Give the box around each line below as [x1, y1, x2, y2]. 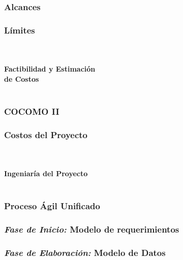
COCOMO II [4, 105, 59, 117]
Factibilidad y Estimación [4, 63, 96, 74]
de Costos [4, 73, 39, 84]
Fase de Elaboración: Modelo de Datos [4, 246, 166, 259]
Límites [4, 23, 35, 36]
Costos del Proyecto [4, 128, 88, 141]
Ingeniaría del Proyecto [4, 168, 88, 179]
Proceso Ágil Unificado [4, 200, 100, 212]
